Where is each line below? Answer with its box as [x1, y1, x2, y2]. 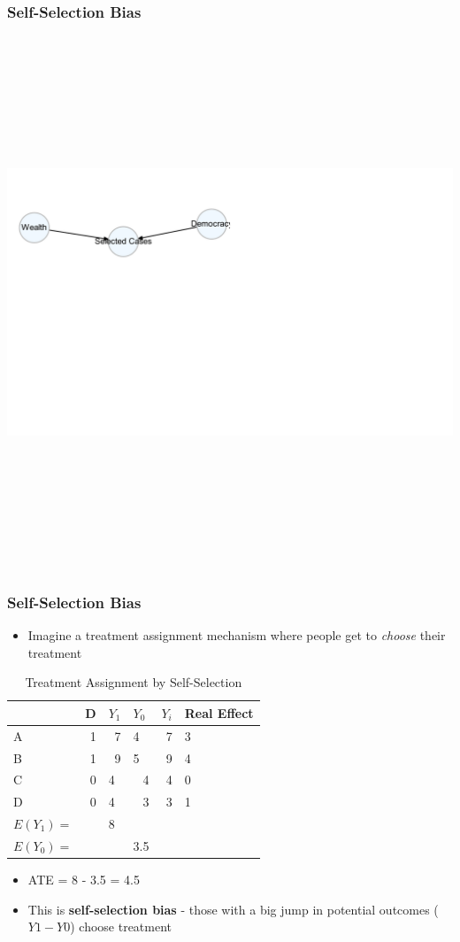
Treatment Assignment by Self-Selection [25, 673, 242, 691]
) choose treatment [70, 917, 172, 936]
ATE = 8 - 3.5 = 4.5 [27, 869, 140, 888]
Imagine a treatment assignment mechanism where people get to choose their [27, 626, 446, 645]
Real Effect [184, 703, 254, 722]
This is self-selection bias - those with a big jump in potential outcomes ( [27, 900, 439, 918]
